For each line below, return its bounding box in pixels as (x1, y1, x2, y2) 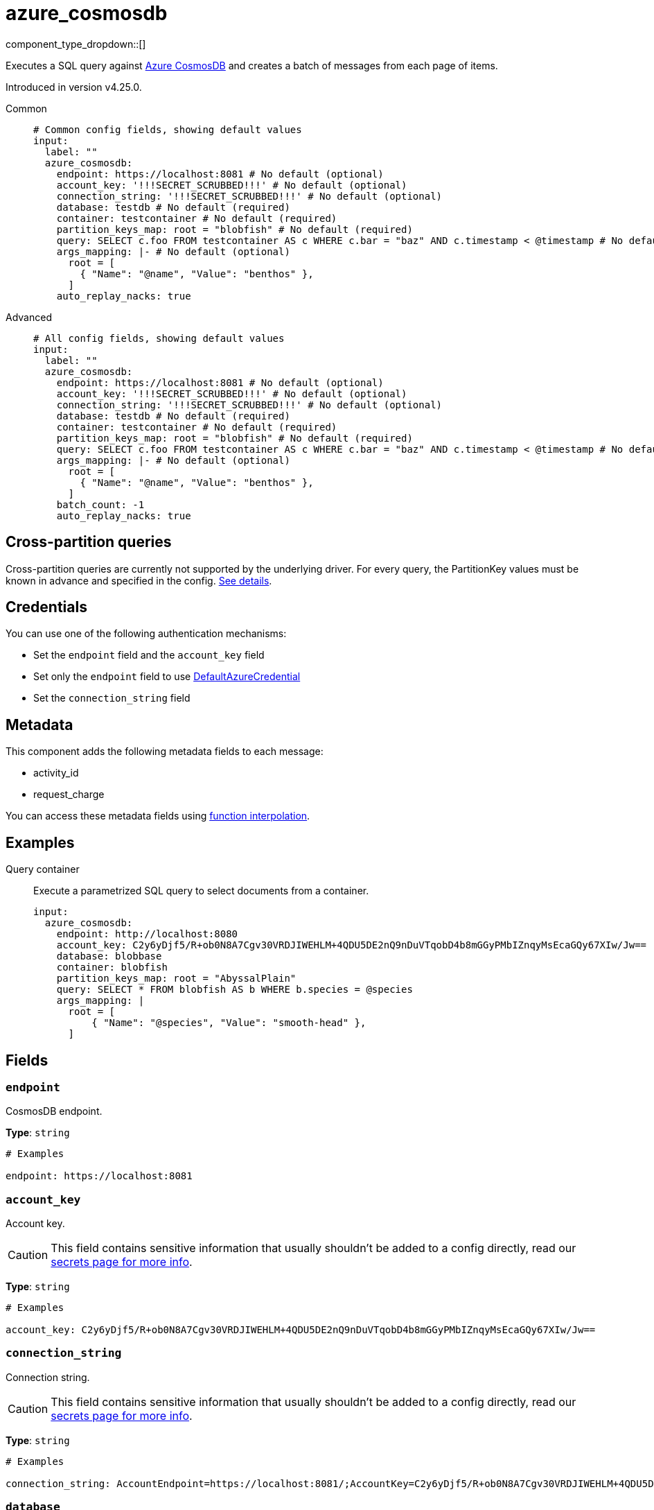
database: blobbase (56, 951, 162, 962)
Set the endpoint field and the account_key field (33, 649, 265, 661)
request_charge (33, 788, 105, 801)
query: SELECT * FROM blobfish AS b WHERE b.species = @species (56, 984, 413, 996)
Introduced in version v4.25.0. (6, 80, 142, 93)
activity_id (33, 767, 79, 779)
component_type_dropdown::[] (6, 37, 146, 50)
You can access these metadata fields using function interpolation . (6, 810, 310, 822)
